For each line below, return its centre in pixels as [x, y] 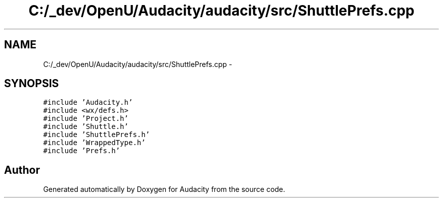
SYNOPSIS [32, 84]
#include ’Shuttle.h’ [86, 127]
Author [22, 170]
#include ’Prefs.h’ [82, 151]
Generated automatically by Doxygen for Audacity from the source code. [164, 189]
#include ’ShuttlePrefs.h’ [97, 135]
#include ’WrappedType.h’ [94, 143]
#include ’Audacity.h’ [88, 103]
